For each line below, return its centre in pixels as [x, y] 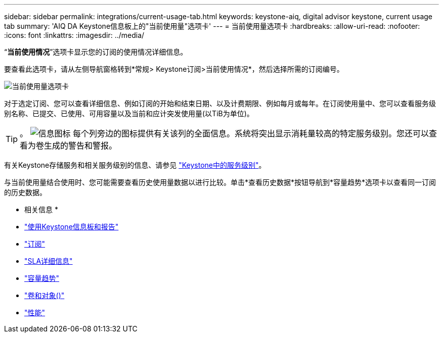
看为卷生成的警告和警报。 [69, 146]
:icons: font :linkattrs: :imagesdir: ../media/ [74, 35]
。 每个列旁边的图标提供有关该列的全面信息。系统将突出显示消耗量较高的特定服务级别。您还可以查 [229, 133]
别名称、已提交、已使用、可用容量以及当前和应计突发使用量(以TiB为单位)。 [129, 113]
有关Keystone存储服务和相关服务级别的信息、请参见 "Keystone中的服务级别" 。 [135, 165]
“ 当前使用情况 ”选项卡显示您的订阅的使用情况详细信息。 [96, 52]
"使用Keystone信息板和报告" [72, 227]
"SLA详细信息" [49, 261]
